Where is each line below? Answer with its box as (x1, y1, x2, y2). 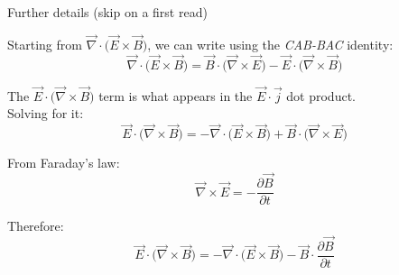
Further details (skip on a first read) (7, 3, 208, 21)
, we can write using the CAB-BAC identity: (147, 34, 394, 53)
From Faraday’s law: (7, 153, 120, 172)
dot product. (286, 86, 356, 105)
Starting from (7, 34, 82, 53)
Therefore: (7, 216, 64, 235)
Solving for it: (7, 104, 84, 123)
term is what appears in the (98, 86, 253, 105)
